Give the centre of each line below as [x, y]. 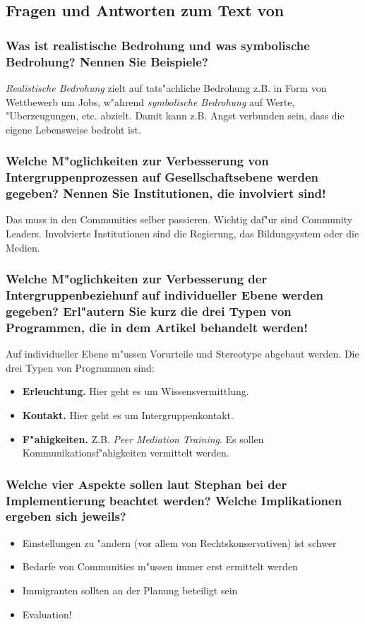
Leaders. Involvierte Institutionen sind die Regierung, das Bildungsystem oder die [182, 233]
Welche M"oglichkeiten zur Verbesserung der [137, 279]
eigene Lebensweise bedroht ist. [73, 129]
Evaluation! [47, 614]
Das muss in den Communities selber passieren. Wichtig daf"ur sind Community [179, 219]
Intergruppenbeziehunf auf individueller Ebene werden [164, 294]
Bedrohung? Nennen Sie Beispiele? [107, 61]
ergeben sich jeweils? [66, 516]
